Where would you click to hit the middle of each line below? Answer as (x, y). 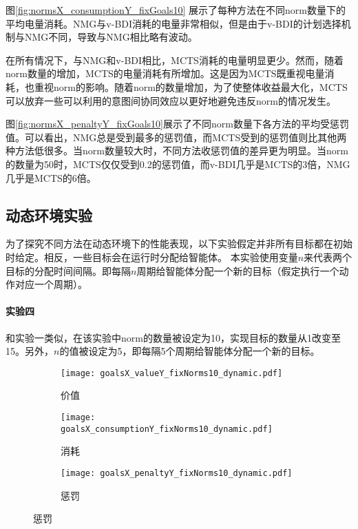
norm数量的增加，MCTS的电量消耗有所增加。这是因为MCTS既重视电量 (165, 73)
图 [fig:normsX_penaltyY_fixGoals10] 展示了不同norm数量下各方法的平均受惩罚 (177, 124)
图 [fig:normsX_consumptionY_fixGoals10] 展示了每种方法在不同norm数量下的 (176, 10)
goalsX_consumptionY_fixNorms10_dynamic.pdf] (167, 429)
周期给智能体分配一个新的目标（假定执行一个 (238, 270)
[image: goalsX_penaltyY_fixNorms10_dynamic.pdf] (177, 473)
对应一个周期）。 (51, 284)
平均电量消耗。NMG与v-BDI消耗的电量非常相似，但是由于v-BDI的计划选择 (173, 23)
